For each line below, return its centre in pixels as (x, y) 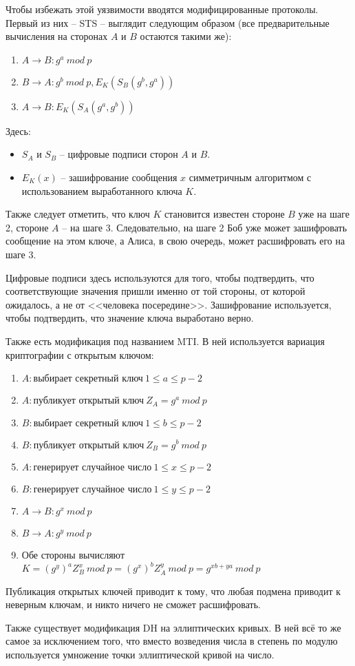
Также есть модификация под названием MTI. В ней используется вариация (165, 341)
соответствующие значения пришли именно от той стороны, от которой (155, 291)
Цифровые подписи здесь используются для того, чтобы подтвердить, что (160, 277)
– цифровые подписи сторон (119, 154)
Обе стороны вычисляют (73, 554)
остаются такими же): (186, 36)
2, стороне (27, 227)
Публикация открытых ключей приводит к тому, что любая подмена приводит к (173, 591)
